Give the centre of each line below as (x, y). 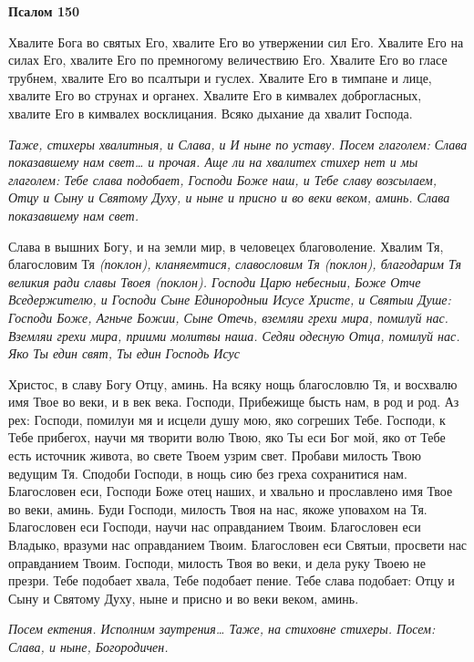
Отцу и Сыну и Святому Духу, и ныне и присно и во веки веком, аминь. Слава (229, 197)
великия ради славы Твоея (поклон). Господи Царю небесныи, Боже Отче (215, 281)
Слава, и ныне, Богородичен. (88, 646)
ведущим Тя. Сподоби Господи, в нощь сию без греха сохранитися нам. (208, 473)
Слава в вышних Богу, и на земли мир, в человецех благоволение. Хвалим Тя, (226, 246)
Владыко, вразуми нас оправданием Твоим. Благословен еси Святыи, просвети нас (238, 545)
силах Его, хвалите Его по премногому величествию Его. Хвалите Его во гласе (228, 60)
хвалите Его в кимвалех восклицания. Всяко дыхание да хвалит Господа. (211, 113)
